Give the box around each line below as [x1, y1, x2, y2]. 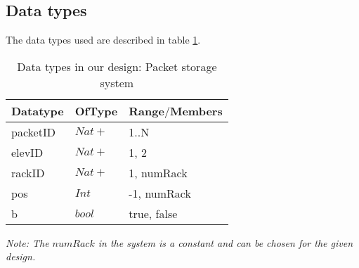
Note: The [6, 235, 49, 250]
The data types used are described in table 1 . [6, 32, 201, 47]
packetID [11, 123, 56, 140]
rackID [11, 164, 45, 181]
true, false [129, 205, 178, 222]
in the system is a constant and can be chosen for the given [98, 235, 353, 250]
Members [169, 102, 223, 119]
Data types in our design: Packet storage [17, 58, 217, 75]
